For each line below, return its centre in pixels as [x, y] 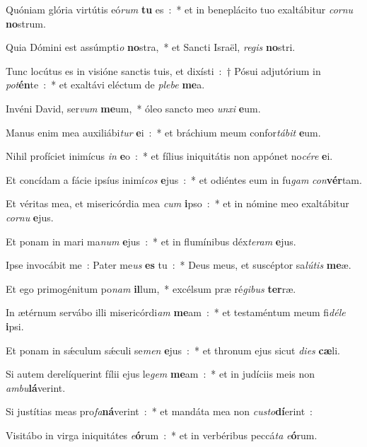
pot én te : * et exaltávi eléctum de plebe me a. [105, 85]
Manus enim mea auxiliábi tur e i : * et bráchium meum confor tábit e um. [163, 132]
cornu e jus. [30, 217]
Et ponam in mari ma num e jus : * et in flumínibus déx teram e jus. [151, 241]
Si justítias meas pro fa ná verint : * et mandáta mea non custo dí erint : [159, 411]
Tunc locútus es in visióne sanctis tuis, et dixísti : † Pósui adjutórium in [163, 70]
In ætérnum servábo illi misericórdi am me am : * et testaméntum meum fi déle [176, 312]
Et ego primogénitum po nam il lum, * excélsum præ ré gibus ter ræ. [151, 288]
